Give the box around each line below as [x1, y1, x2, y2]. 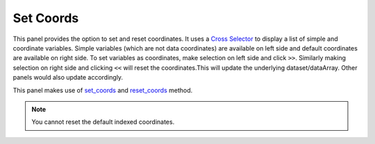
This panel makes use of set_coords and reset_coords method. [12, 86, 193, 94]
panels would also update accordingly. [12, 73, 124, 82]
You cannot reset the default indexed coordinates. [31, 118, 175, 126]
